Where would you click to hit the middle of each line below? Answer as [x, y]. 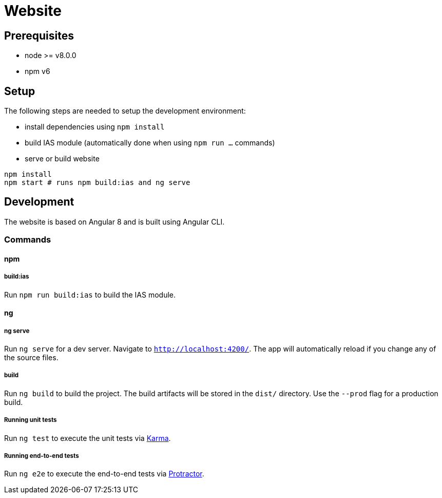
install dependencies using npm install [95, 127]
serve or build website [62, 159]
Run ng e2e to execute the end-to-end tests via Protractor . [104, 474]
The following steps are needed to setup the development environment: [125, 111]
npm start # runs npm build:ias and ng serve [97, 183]
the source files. [31, 358]
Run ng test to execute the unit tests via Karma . [88, 438]
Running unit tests [31, 420]
